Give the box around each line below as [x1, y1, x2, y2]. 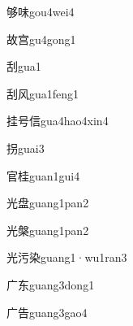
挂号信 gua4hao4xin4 [6, 112, 109, 129]
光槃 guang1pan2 [6, 221, 89, 238]
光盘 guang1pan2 [6, 194, 89, 211]
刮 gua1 [6, 58, 41, 75]
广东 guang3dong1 [6, 276, 95, 293]
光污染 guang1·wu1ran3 [6, 249, 127, 266]
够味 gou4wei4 [6, 3, 75, 20]
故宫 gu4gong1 [6, 30, 76, 47]
